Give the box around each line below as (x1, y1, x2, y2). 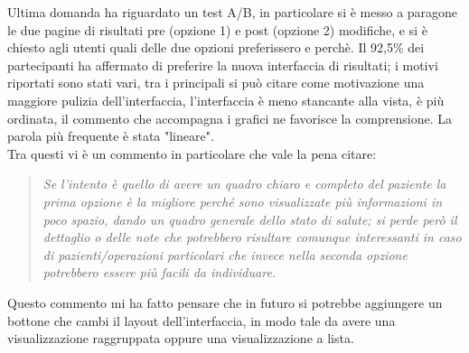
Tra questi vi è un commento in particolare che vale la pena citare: (7, 144, 377, 163)
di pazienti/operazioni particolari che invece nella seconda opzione (42, 245, 408, 264)
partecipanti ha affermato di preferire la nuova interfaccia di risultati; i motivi (7, 55, 438, 74)
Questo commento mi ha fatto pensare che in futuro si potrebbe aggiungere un (7, 293, 443, 311)
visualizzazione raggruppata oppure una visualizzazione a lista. (7, 329, 354, 348)
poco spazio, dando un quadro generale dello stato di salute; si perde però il (42, 209, 457, 228)
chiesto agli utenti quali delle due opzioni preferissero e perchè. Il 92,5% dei (7, 38, 425, 57)
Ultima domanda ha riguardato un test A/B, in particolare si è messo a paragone (7, 3, 458, 21)
